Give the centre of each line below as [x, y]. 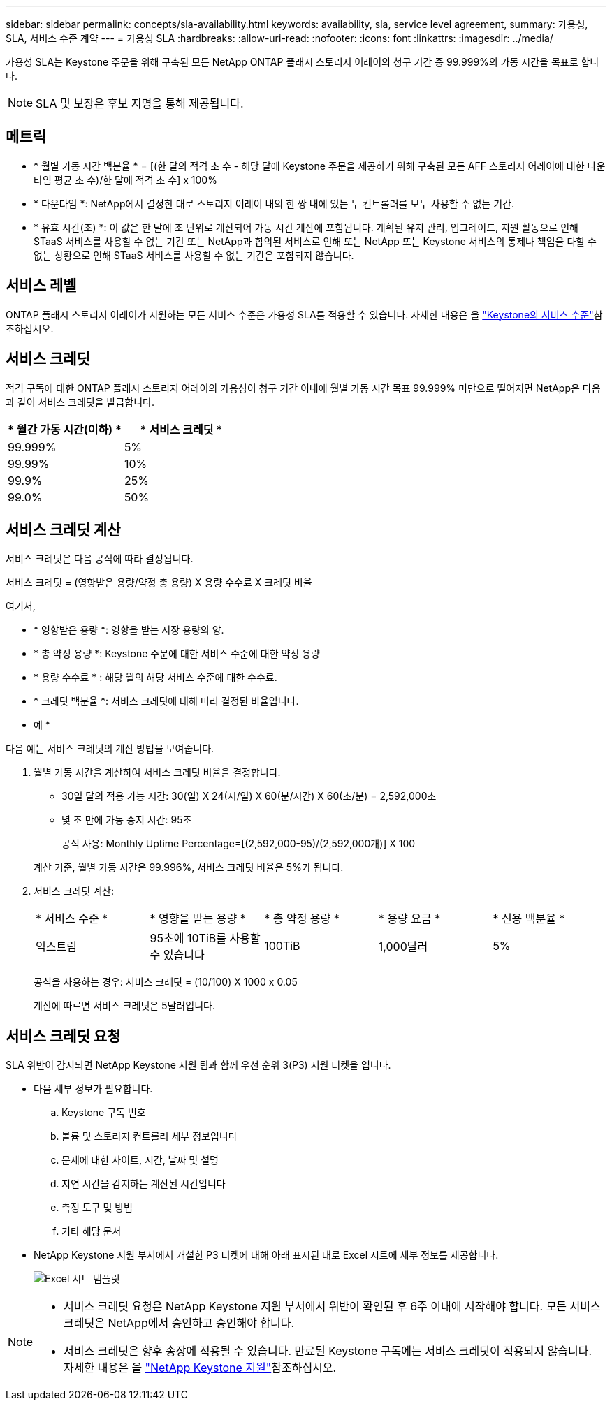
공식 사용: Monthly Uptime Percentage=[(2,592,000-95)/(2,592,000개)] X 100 [239, 844]
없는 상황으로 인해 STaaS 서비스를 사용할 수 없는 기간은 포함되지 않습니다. [194, 255]
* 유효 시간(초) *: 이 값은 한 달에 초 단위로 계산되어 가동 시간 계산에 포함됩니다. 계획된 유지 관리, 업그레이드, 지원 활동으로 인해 [306, 227]
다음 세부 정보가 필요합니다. [93, 1089]
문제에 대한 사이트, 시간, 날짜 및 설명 [140, 1160]
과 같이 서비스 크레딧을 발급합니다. [80, 402]
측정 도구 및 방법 [97, 1208]
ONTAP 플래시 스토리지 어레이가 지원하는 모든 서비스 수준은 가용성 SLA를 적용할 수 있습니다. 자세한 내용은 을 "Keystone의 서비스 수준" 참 [304, 314]
